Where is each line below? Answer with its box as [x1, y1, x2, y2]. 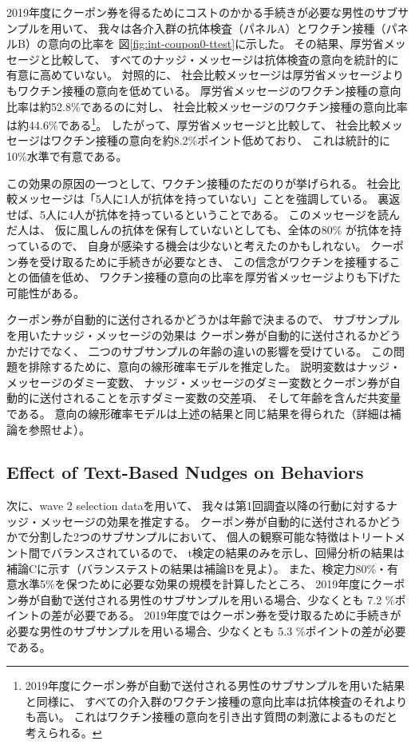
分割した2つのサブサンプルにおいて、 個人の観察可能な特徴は [28, 528, 350, 545]
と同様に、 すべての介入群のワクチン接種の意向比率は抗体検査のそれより [25, 692, 408, 709]
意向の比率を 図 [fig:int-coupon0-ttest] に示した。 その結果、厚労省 [47, 35, 384, 52]
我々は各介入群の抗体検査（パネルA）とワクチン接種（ [98, 19, 386, 36]
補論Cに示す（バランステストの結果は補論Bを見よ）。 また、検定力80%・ [6, 560, 388, 576]
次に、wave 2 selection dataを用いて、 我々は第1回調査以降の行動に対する [6, 497, 387, 514]
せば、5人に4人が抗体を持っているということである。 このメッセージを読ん [6, 205, 401, 222]
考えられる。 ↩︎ [25, 724, 102, 741]
